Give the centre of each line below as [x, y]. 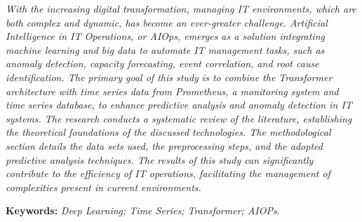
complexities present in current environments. [103, 187]
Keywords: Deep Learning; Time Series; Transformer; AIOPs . [143, 210]
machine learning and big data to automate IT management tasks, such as [165, 49]
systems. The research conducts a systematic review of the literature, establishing [179, 118]
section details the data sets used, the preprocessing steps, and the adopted [164, 145]
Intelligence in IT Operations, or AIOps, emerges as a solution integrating [165, 36]
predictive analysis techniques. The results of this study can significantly [160, 159]
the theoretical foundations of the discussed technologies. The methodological [168, 132]
